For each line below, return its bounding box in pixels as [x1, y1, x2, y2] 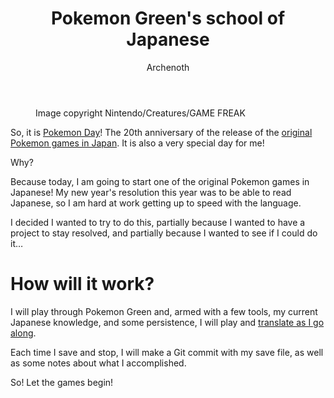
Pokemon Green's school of [50, 7, 286, 30]
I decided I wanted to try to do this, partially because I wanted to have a [10, 216, 306, 228]
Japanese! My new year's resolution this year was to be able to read [10, 186, 292, 198]
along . [10, 327, 37, 339]
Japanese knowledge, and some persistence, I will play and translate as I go [10, 316, 325, 328]
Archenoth [146, 61, 190, 73]
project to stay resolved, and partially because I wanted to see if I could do [10, 227, 318, 239]
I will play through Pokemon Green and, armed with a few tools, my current [10, 305, 318, 317]
